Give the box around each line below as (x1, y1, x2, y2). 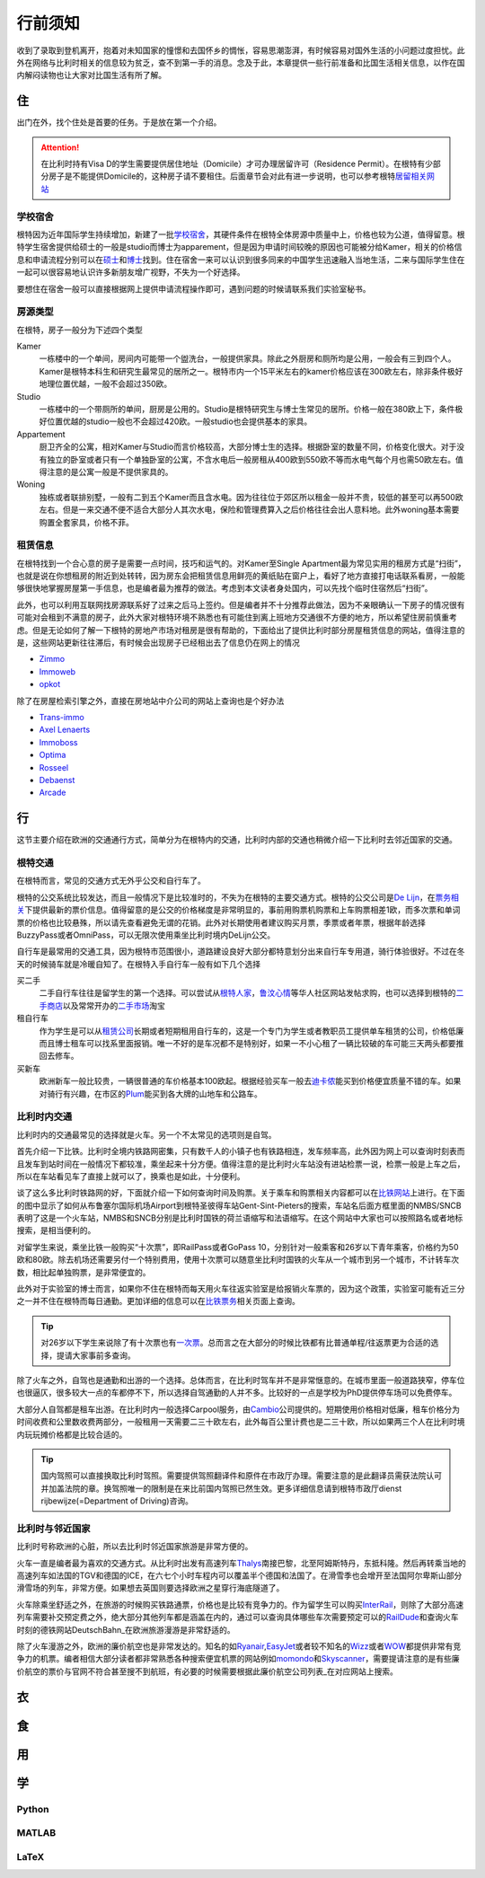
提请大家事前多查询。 (56, 1350, 136, 1361)
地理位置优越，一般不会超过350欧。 (39, 378, 172, 390)
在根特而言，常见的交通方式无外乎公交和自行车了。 (16, 876, 206, 886)
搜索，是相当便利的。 (16, 1225, 96, 1236)
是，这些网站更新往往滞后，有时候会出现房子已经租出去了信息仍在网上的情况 (16, 637, 300, 648)
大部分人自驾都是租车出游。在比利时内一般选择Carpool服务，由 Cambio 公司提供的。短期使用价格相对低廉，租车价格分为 (16, 1404, 461, 1415)
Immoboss (39, 736, 78, 747)
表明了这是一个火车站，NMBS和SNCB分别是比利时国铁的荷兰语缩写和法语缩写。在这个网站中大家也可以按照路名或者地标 (16, 1212, 463, 1223)
